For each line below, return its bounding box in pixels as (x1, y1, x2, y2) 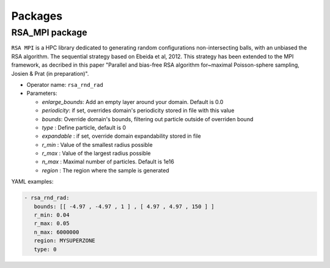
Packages (11, 9, 63, 23)
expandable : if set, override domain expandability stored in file (42, 132, 201, 140)
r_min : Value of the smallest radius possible (42, 141, 153, 148)
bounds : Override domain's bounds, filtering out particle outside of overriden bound (42, 115, 254, 122)
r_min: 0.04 (34, 212, 70, 218)
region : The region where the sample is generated (42, 166, 169, 174)
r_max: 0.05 (34, 220, 70, 227)
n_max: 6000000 (34, 228, 79, 236)
